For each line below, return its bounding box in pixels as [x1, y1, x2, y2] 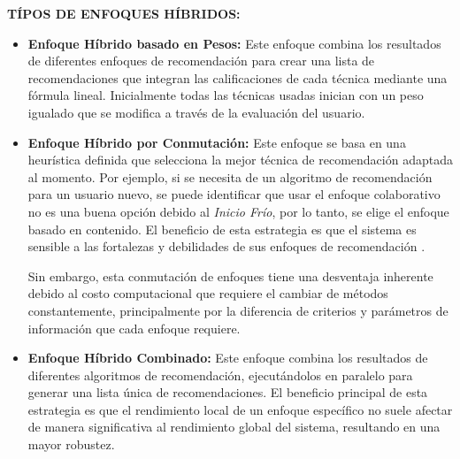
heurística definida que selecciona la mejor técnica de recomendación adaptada [27, 150, 453, 169]
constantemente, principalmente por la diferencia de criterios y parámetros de [27, 301, 448, 319]
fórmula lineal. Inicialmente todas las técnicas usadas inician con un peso [27, 86, 424, 104]
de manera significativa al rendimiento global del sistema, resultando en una [27, 417, 441, 436]
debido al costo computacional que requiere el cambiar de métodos [27, 284, 388, 302]
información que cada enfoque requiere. [27, 318, 241, 337]
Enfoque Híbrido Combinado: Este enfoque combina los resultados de [27, 348, 428, 367]
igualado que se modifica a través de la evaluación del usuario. [27, 103, 365, 121]
